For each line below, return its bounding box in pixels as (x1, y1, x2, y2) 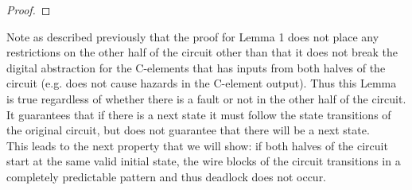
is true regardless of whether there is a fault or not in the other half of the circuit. (6, 90, 406, 107)
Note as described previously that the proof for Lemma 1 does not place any (6, 28, 379, 45)
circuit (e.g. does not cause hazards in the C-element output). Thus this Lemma (6, 75, 397, 91)
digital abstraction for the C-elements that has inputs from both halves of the (6, 59, 386, 76)
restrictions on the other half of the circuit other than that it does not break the (6, 44, 398, 60)
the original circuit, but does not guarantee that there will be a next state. (6, 122, 370, 138)
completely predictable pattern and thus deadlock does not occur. (6, 168, 327, 184)
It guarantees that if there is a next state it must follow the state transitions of (6, 106, 391, 122)
